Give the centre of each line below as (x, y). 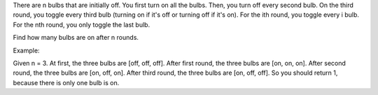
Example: (26, 50)
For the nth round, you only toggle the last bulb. (82, 24)
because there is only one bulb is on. (66, 82)
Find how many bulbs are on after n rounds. (76, 38)
